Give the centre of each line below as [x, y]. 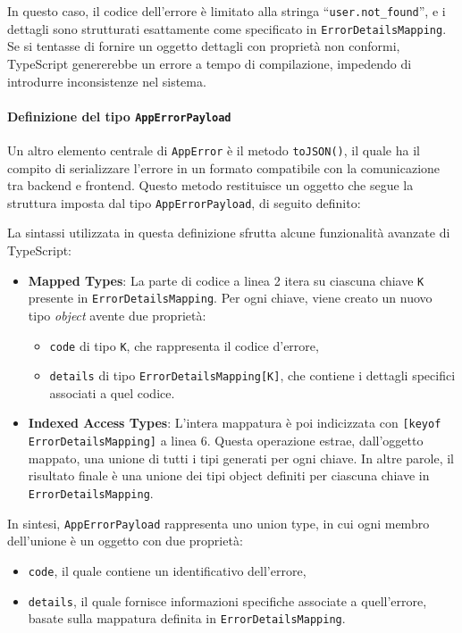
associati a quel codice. [112, 392]
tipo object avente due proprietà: [117, 315]
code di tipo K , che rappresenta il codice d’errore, [184, 345]
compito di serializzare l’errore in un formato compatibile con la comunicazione [224, 167]
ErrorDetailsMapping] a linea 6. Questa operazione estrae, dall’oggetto [226, 441]
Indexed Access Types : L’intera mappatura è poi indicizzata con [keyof [235, 423]
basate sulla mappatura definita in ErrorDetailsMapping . [187, 618]
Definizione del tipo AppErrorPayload [119, 116]
